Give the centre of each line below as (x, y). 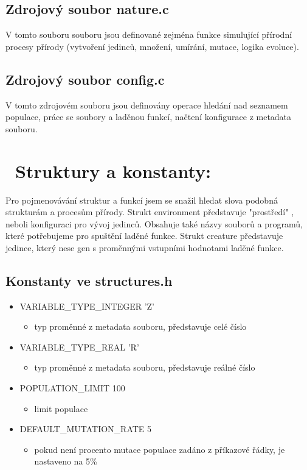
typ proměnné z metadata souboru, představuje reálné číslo (145, 367)
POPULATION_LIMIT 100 (72, 388)
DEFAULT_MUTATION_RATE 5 (86, 429)
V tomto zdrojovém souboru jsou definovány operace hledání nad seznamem (147, 105)
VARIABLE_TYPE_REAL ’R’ (79, 347)
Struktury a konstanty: (113, 170)
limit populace (61, 408)
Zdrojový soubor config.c (85, 79)
